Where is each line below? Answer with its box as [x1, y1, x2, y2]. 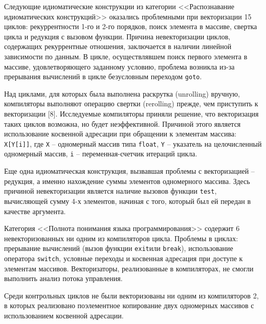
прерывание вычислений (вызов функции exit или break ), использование [4, 243, 233, 253]
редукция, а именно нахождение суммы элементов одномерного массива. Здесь [4, 175, 250, 186]
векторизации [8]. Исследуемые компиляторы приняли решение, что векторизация [4, 108, 259, 119]
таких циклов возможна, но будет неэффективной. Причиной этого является [4, 118, 241, 129]
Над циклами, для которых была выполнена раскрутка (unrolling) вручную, [4, 88, 240, 99]
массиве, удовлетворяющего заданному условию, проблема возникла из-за [4, 61, 235, 72]
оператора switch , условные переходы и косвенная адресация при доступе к [4, 252, 243, 263]
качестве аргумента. [4, 205, 66, 216]
